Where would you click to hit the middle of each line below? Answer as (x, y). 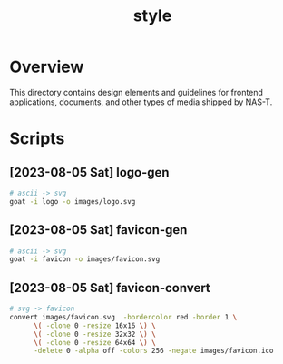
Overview (47, 67)
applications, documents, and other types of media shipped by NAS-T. (141, 102)
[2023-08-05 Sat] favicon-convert (110, 288)
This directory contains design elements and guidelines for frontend (136, 92)
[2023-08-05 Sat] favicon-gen (98, 230)
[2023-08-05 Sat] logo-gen (89, 172)
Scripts (37, 139)
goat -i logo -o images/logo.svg (73, 201)
